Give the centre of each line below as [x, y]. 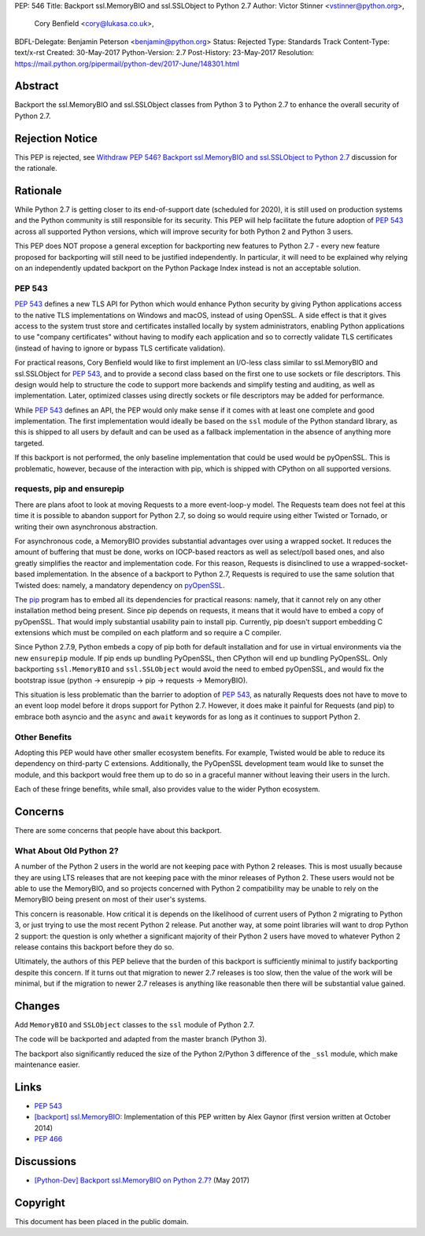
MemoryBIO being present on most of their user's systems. [111, 899]
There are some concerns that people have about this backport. [118, 831]
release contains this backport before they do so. [94, 947]
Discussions [45, 1162]
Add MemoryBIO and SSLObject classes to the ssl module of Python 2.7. [135, 1024]
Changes [37, 1006]
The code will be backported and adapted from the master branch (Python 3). [140, 1039]
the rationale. [36, 168]
